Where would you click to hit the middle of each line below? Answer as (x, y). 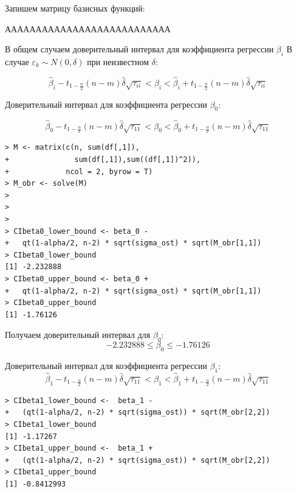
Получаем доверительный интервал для (78, 335)
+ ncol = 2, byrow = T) (79, 171)
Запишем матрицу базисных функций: (75, 8)
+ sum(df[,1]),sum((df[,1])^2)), (103, 160)
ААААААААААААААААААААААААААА (88, 28)
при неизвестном (118, 61)
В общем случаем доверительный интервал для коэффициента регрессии (139, 49)
